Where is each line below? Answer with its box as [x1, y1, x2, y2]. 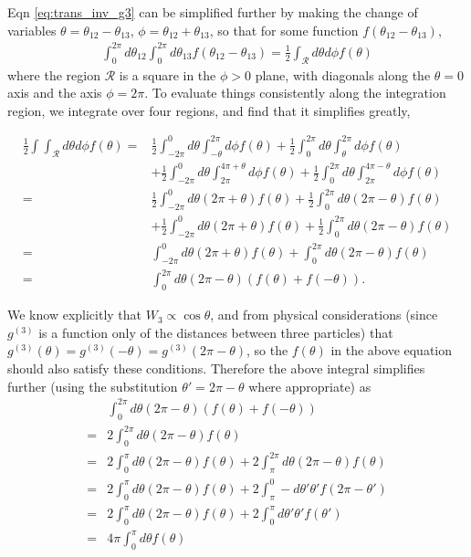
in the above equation [330, 341, 453, 360]
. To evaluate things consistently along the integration [144, 83, 446, 102]
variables [7, 20, 57, 39]
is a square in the [119, 65, 216, 84]
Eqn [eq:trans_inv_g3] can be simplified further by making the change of [7, 3, 418, 21]
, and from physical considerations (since [210, 305, 438, 324]
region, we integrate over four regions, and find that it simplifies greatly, [7, 100, 411, 120]
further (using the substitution [7, 376, 178, 395]
